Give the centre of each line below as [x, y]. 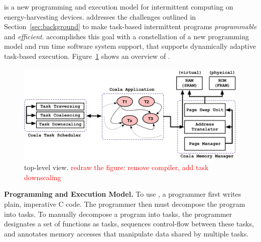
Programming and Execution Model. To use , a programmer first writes [123, 194]
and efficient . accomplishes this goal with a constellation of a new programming [126, 36]
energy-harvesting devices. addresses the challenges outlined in [100, 16]
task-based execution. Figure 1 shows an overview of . [87, 56]
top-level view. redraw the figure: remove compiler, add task [116, 167]
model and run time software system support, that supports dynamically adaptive [130, 46]
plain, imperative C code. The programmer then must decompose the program [125, 204]
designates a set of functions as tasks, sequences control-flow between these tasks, [129, 224]
